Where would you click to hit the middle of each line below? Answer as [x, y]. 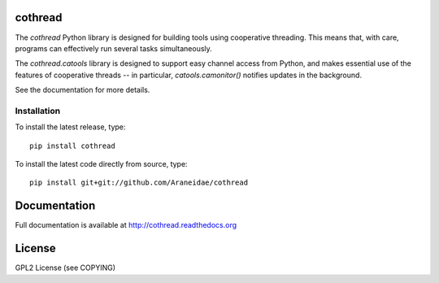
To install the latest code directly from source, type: [101, 164]
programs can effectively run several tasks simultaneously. [114, 48]
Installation [38, 111]
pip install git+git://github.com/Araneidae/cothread [139, 183]
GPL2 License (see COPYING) [65, 268]
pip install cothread [72, 146]
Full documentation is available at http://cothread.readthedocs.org [126, 225]
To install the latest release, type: [70, 127]
